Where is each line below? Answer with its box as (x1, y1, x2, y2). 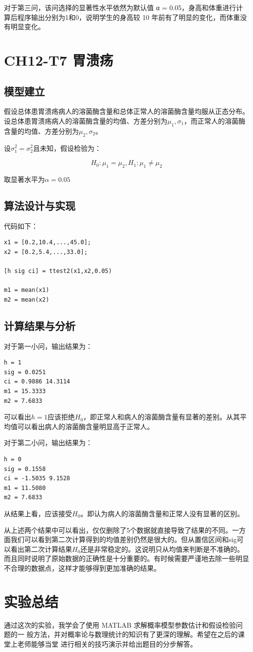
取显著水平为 (4, 174, 45, 184)
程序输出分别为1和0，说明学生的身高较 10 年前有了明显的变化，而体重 (17, 12, 240, 22)
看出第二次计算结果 (10, 543, 72, 554)
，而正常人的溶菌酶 (184, 115, 246, 126)
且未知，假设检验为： (33, 143, 102, 153)
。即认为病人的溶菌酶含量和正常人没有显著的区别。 (80, 508, 244, 518)
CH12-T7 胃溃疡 (4, 50, 113, 70)
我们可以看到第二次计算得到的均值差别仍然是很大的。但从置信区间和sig (10, 534, 237, 544)
